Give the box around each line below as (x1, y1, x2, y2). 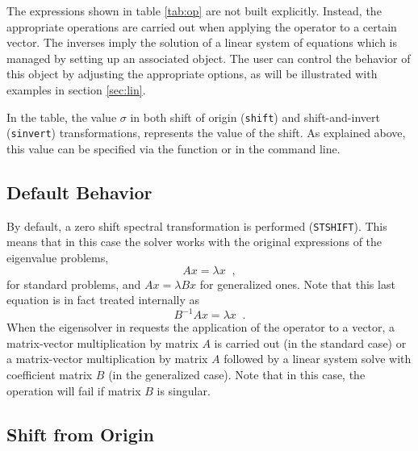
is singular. (157, 382, 211, 399)
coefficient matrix (6, 365, 93, 382)
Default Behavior (6, 179, 153, 204)
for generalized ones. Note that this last (199, 275, 395, 292)
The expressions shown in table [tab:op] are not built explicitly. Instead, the (6, 2, 382, 19)
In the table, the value (6, 108, 117, 125)
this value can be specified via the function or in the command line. (6, 140, 341, 157)
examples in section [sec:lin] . (6, 81, 146, 98)
